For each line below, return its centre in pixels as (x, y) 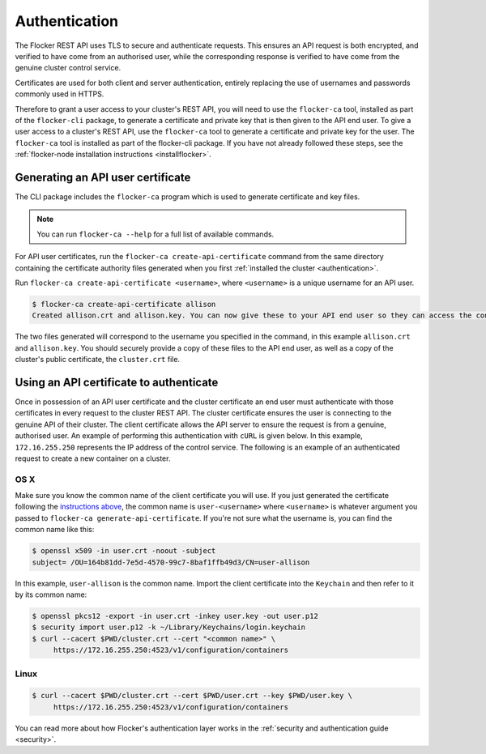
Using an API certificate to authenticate (117, 382)
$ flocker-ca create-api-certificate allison (124, 304)
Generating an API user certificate (103, 177)
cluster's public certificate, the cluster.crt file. (98, 360)
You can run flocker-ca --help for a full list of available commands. (156, 234)
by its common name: (51, 594)
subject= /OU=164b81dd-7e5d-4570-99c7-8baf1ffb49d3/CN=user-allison (171, 562)
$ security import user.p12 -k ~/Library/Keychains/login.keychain (169, 627)
